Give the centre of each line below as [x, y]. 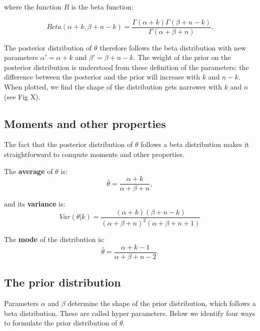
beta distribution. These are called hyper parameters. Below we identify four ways [130, 313]
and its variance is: [35, 204]
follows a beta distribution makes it [195, 144]
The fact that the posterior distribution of [68, 144]
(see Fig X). [22, 96]
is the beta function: [102, 6]
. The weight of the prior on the [182, 57]
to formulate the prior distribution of [61, 323]
